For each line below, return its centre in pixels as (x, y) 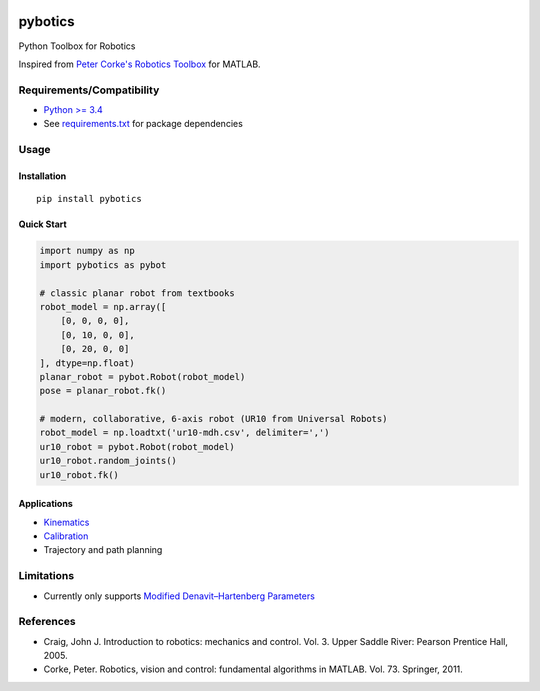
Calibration (66, 536)
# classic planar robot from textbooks (137, 293)
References (47, 622)
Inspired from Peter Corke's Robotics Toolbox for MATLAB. (139, 64)
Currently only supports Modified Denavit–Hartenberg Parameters (179, 596)
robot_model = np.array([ (103, 306)
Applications (46, 504)
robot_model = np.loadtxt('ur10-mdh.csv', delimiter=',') (184, 433)
